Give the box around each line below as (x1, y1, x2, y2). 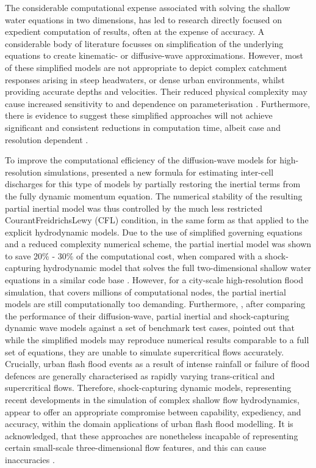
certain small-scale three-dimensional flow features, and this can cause (5, 441, 267, 454)
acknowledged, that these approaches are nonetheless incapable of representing (5, 429, 298, 442)
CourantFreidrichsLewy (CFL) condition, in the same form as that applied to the (5, 214, 309, 226)
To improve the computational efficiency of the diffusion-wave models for (5, 154, 277, 166)
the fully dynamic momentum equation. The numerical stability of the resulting (5, 189, 303, 202)
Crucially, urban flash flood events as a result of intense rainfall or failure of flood (5, 357, 310, 370)
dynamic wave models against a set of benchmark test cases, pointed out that (5, 321, 295, 334)
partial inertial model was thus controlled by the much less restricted (5, 201, 263, 214)
